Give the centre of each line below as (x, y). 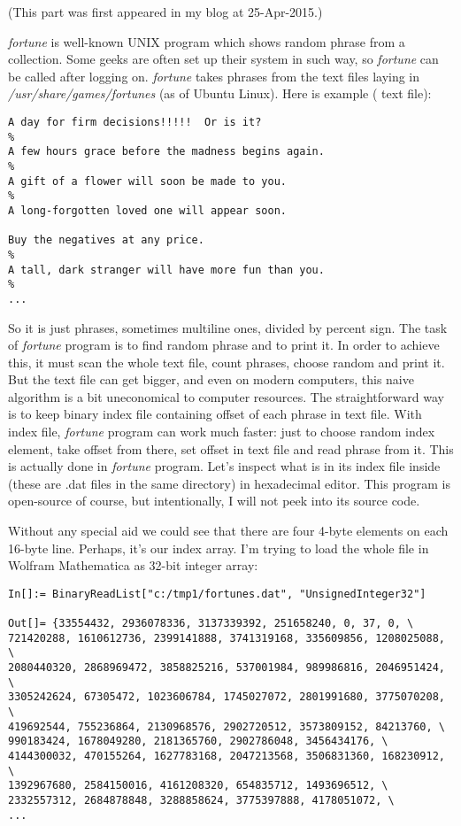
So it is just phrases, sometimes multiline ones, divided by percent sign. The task (228, 327)
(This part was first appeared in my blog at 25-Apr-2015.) (165, 12)
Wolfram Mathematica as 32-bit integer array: (133, 565)
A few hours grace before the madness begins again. (166, 152)
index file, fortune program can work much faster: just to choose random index (222, 432)
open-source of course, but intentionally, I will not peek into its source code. (214, 501)
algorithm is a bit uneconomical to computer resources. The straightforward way (226, 396)
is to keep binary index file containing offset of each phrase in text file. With (215, 414)
